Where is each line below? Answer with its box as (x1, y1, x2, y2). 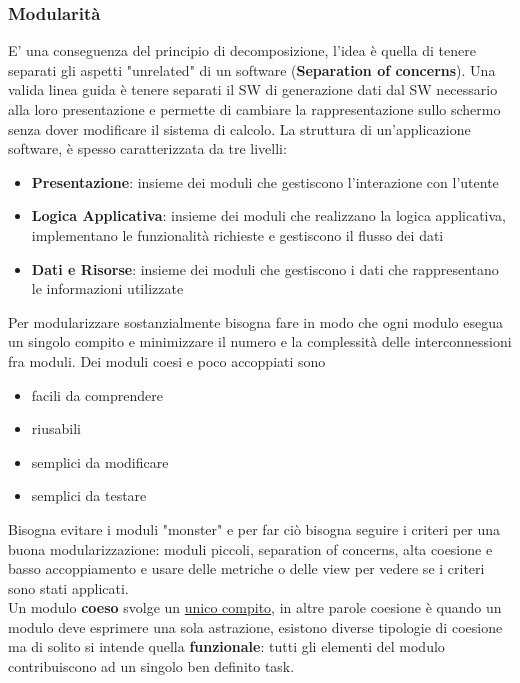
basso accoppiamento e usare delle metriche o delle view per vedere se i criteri (8, 558, 485, 579)
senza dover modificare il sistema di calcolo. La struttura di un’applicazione (8, 118, 471, 139)
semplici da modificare (31, 451, 169, 472)
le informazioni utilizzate (31, 278, 184, 299)
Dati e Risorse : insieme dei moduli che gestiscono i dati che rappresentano (31, 258, 499, 279)
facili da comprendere (31, 384, 163, 405)
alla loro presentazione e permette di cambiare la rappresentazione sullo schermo (8, 99, 501, 119)
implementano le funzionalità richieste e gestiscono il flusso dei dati (31, 224, 444, 245)
